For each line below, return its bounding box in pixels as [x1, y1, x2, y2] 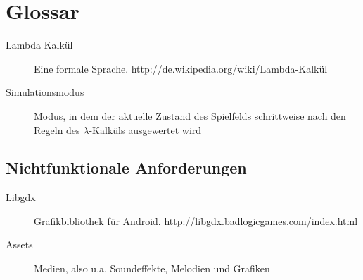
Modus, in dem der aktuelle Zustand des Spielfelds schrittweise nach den [34, 108, 346, 123]
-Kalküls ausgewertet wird [89, 122, 202, 137]
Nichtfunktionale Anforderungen [6, 157, 247, 178]
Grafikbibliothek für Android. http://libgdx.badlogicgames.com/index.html [34, 213, 358, 228]
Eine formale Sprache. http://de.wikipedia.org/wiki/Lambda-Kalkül [34, 61, 328, 75]
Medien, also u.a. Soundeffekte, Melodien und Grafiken [34, 261, 270, 276]
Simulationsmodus [6, 85, 84, 99]
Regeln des [34, 122, 80, 137]
